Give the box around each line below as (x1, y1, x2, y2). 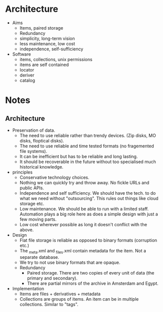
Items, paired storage (19, 25, 63, 31)
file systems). (19, 148, 47, 154)
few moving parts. (19, 216, 57, 222)
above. (19, 227, 34, 233)
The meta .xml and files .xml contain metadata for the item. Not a (19, 247, 147, 255)
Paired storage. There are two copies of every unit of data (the (27, 270, 155, 276)
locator (19, 67, 35, 72)
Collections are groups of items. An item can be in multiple (19, 296, 139, 302)
